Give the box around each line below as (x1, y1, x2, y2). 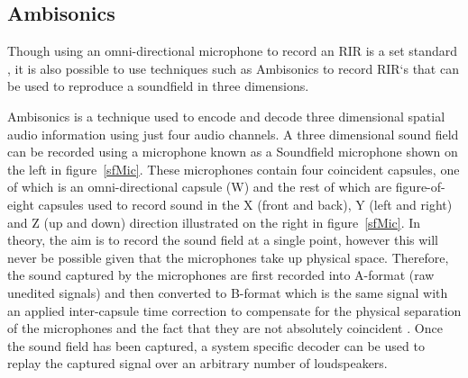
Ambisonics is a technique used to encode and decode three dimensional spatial (7, 106, 445, 125)
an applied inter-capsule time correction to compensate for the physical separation (7, 301, 462, 319)
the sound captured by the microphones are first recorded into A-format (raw (7, 265, 435, 284)
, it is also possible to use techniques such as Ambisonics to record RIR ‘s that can (7, 58, 459, 77)
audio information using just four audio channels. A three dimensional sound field (7, 124, 459, 143)
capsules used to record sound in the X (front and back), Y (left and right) (38, 194, 453, 213)
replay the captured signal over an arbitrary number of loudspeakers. (7, 354, 388, 373)
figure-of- (395, 177, 445, 196)
